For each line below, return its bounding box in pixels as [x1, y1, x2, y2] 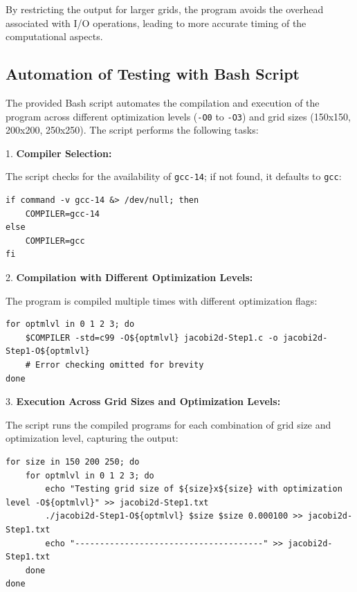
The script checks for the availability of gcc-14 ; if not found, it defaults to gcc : [6, 169, 342, 183]
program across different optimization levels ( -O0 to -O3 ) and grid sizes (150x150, [6, 109, 351, 123]
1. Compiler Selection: [6, 145, 112, 160]
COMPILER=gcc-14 [25, 208, 100, 219]
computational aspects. [6, 29, 103, 44]
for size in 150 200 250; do [6, 456, 140, 467]
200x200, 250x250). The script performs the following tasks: [6, 123, 259, 137]
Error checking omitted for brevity [35, 360, 204, 370]
